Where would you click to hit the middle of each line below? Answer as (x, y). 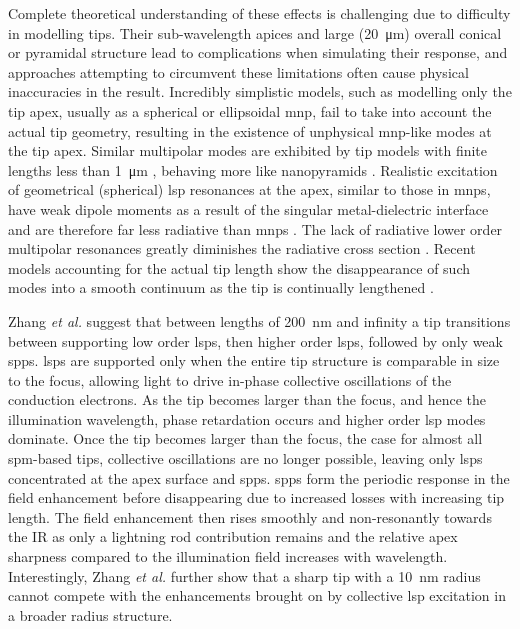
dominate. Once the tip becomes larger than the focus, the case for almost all (245, 438)
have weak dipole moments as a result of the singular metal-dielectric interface (248, 208)
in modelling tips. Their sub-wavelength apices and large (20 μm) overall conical (255, 32)
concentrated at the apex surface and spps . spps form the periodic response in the (259, 477)
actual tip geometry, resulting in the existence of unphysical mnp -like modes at (250, 130)
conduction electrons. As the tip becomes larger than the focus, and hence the (247, 399)
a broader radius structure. (90, 614)
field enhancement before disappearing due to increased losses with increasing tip (256, 497)
